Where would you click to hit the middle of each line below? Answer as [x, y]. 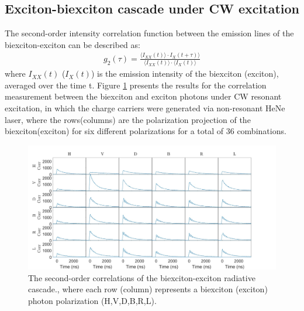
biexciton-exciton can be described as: [72, 44]
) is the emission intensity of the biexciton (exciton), [185, 74]
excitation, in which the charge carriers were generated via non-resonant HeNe [145, 107]
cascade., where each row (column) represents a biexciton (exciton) [148, 289]
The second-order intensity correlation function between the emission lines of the [149, 33]
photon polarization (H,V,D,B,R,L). [92, 300]
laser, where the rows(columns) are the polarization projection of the [128, 119]
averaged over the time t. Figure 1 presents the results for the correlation [136, 85]
